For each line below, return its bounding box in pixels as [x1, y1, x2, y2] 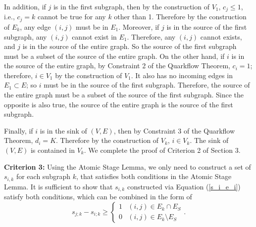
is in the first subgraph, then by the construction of [53, 1, 209, 11]
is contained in [30, 145, 75, 155]
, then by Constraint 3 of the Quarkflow [113, 125, 235, 136]
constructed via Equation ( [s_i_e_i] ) [127, 181, 241, 191]
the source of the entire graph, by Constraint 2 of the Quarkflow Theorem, [4, 60, 230, 71]
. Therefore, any [127, 31, 176, 42]
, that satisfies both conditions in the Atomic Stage [76, 171, 232, 182]
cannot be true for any [37, 11, 106, 22]
